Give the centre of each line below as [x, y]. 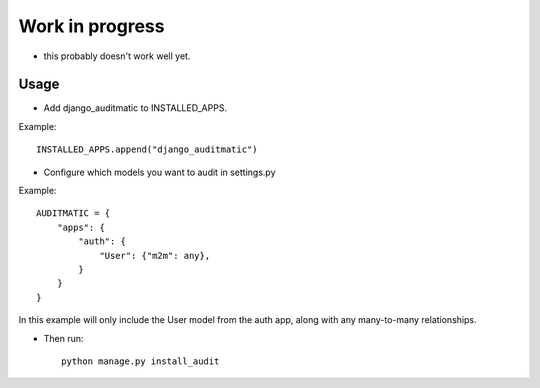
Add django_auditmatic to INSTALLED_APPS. [135, 108]
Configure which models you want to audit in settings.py [159, 172]
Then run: [63, 338]
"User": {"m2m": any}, [155, 255]
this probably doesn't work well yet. [117, 56]
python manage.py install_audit [140, 361]
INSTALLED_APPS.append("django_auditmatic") [147, 149]
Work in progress [91, 26]
